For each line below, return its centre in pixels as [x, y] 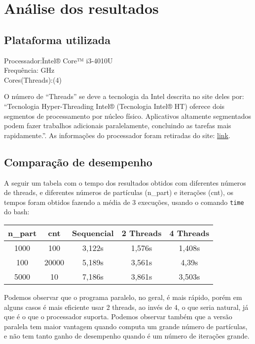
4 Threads [189, 233]
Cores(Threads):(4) [33, 79]
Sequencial [93, 233]
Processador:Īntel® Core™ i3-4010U [58, 60]
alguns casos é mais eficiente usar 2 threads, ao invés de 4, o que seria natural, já [126, 307]
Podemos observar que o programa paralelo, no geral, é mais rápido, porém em [123, 297]
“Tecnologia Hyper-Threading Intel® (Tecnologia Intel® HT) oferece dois [114, 106]
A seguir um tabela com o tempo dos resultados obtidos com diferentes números [125, 182]
